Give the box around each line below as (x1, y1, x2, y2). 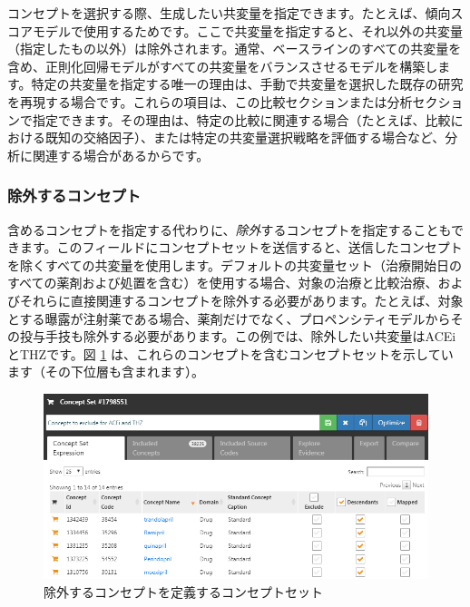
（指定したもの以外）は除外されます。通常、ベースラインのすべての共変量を (7, 39, 462, 58)
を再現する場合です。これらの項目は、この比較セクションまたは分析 (7, 92, 413, 111)
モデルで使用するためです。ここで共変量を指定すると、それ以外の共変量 (32, 21, 464, 40)
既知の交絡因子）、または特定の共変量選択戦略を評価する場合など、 (44, 128, 446, 147)
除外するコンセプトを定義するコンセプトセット (44, 582, 323, 601)
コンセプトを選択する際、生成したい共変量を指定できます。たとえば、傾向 (7, 4, 451, 22)
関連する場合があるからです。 (32, 145, 210, 164)
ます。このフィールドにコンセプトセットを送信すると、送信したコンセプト (19, 238, 463, 257)
